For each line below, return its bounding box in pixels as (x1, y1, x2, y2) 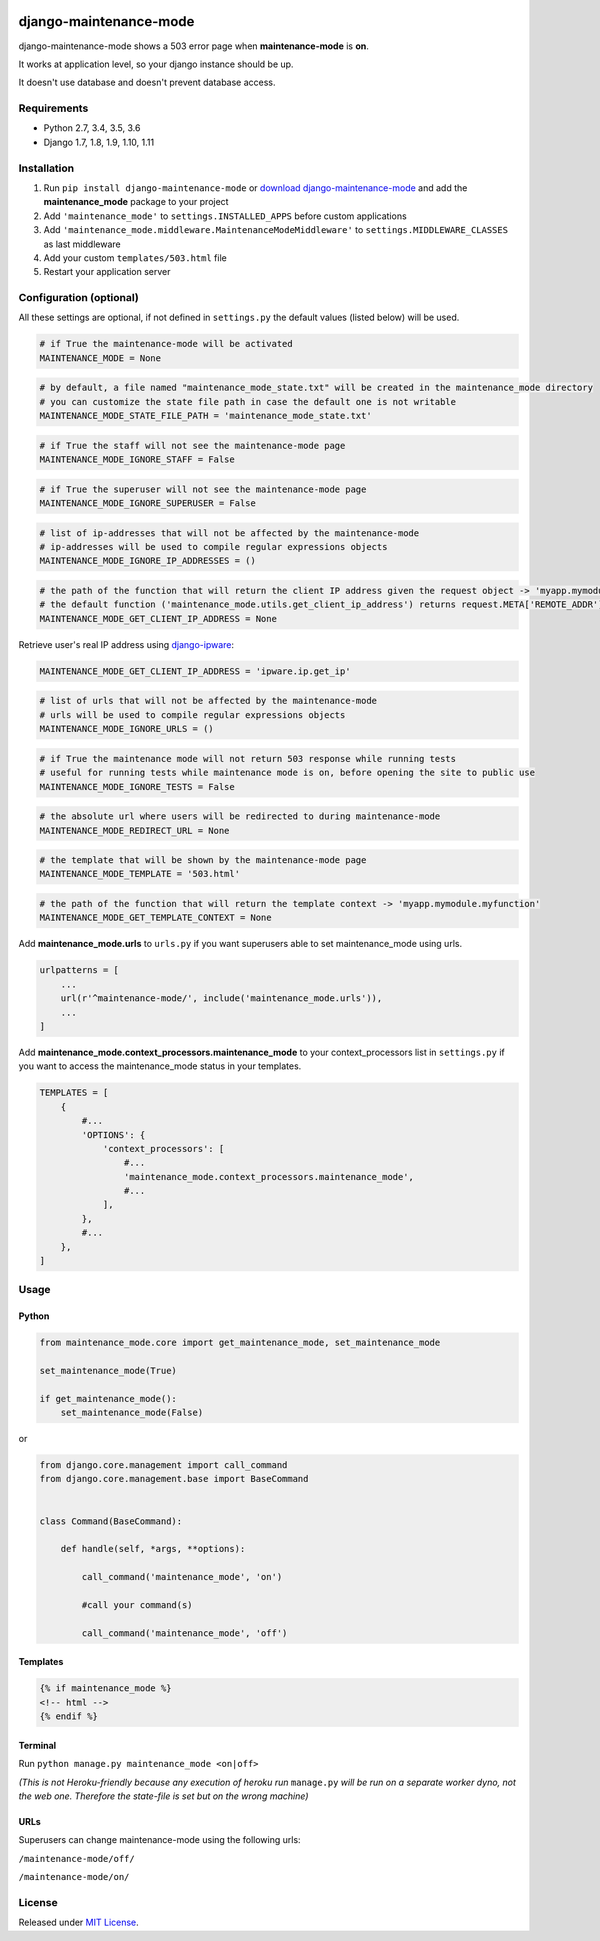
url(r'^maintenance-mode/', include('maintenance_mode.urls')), (60, 993, 383, 1004)
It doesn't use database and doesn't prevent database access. (18, 76, 276, 89)
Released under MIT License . (18, 1916, 139, 1929)
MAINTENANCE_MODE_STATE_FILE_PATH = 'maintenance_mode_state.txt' (39, 410, 372, 422)
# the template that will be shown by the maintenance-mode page (39, 855, 367, 866)
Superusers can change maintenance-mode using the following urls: (18, 1834, 301, 1846)
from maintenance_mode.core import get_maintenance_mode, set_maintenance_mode (39, 1337, 441, 1349)
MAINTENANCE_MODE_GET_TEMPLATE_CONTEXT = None (39, 912, 272, 924)
